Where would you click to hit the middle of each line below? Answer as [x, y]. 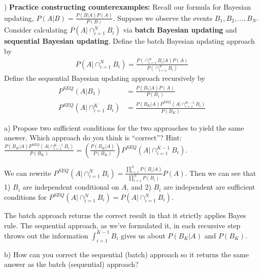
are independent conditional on [71, 187]
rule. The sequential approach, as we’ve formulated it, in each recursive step [122, 225]
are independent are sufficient [209, 187]
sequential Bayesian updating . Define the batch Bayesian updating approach [129, 41]
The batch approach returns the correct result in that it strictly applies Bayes [125, 215]
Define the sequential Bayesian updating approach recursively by [105, 78]
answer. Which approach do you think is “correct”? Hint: [93, 138]
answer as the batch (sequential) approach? [71, 264]
